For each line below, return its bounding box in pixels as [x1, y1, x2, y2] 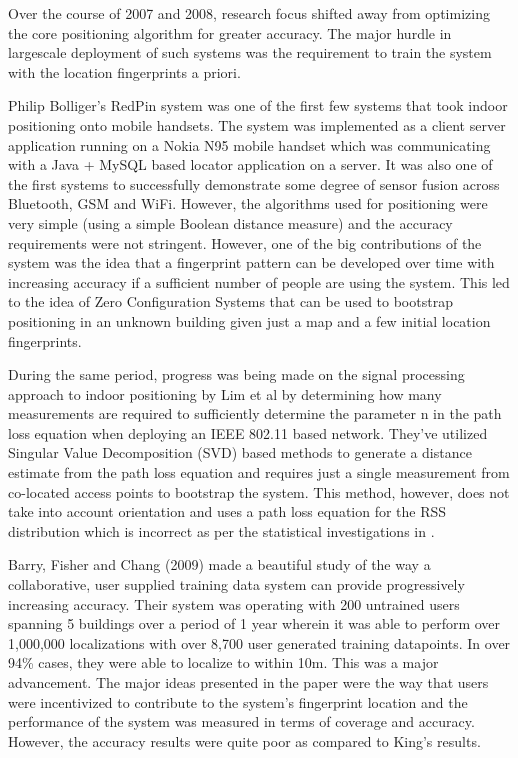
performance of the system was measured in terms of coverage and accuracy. [8, 711, 475, 732]
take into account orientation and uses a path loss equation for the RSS [8, 501, 447, 522]
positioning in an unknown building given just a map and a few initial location [8, 310, 491, 331]
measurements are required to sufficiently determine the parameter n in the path [8, 403, 502, 424]
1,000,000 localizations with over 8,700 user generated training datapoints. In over [8, 632, 511, 653]
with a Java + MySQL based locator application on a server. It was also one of [8, 154, 493, 175]
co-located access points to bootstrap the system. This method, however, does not [8, 481, 510, 502]
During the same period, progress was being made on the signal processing [8, 364, 465, 385]
